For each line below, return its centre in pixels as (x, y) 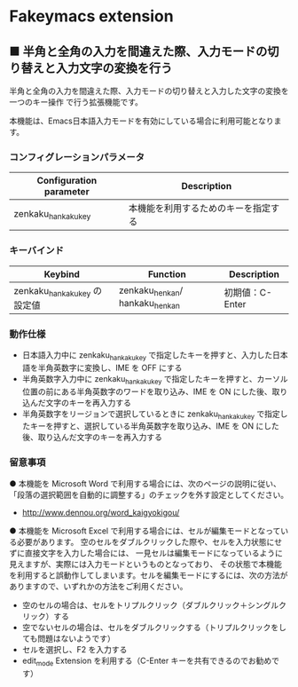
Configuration (67, 181)
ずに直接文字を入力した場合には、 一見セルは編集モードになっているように (146, 553)
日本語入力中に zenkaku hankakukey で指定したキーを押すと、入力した (147, 356)
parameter (67, 192)
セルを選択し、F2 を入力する (74, 649)
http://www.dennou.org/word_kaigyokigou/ (101, 512)
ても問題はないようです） (68, 638)
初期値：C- (248, 292)
